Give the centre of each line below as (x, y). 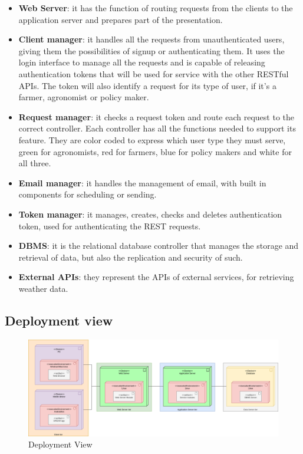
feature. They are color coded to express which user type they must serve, (152, 139)
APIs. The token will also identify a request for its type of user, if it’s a (147, 85)
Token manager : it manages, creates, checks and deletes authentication (150, 214)
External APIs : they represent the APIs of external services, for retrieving (156, 277)
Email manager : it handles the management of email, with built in (142, 182)
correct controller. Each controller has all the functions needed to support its (157, 128)
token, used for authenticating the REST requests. (110, 226)
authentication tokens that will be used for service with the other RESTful (154, 73)
